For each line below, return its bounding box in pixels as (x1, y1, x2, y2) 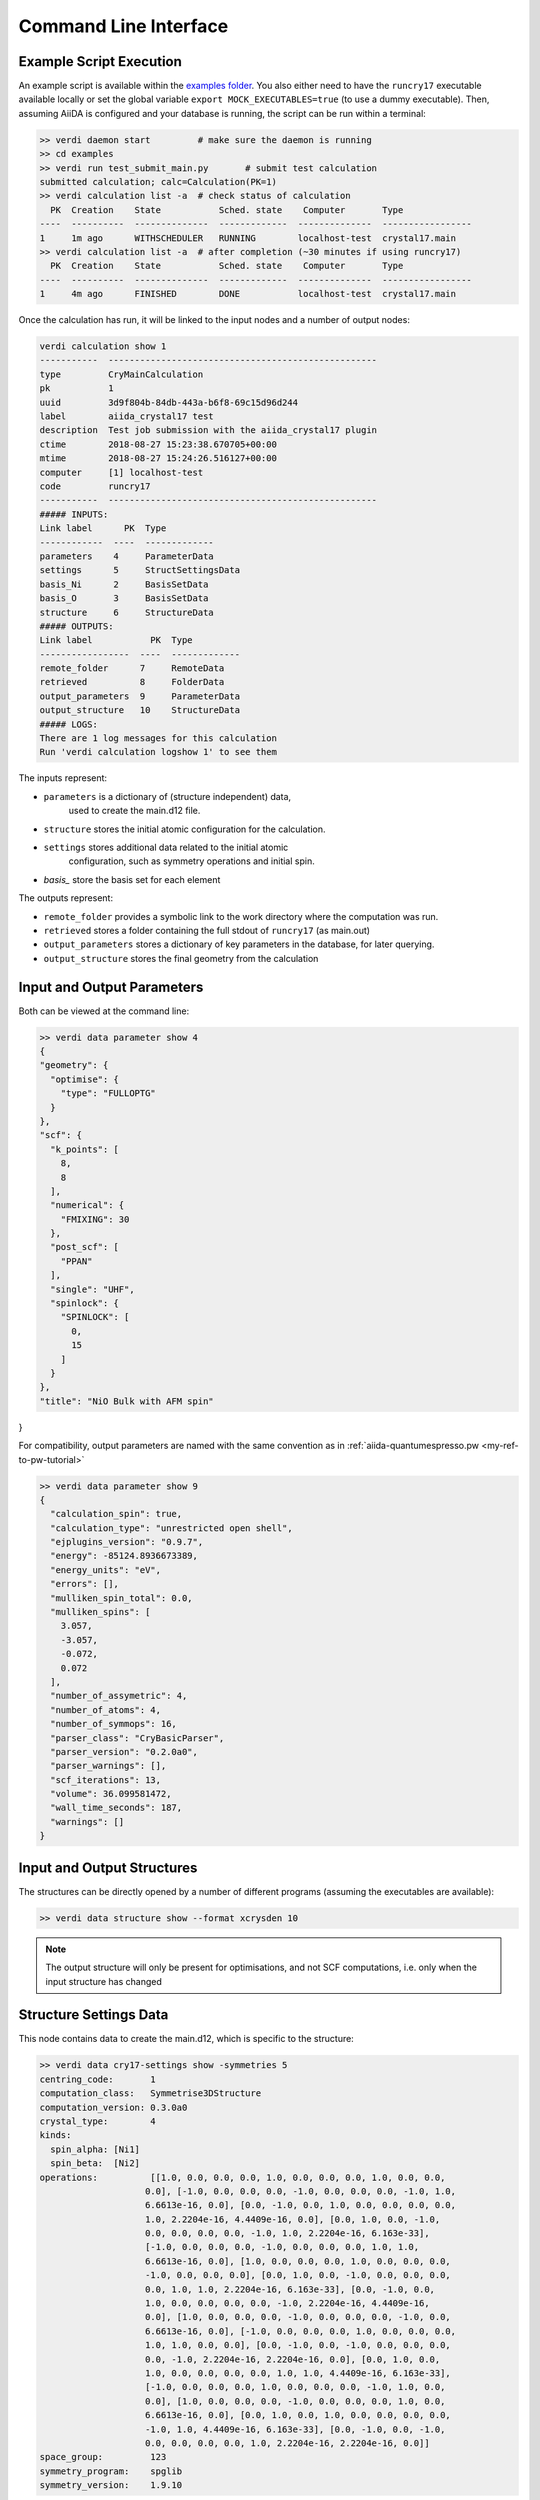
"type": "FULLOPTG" (60, 1088, 157, 1099)
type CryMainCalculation (39, 368, 204, 380)
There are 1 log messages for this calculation (39, 733, 277, 744)
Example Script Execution (18, 53, 182, 70)
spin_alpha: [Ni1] (50, 2143, 140, 2155)
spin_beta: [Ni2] (50, 2158, 140, 2169)
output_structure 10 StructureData (39, 705, 240, 716)
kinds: (39, 2130, 72, 2141)
